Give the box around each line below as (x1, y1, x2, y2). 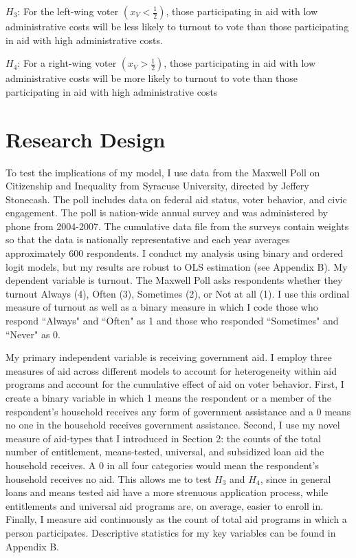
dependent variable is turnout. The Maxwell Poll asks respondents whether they (5, 273, 343, 287)
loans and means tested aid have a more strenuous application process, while (5, 485, 329, 499)
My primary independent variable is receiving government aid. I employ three (5, 350, 332, 364)
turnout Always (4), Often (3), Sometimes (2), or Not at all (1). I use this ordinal (5, 286, 350, 300)
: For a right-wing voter (17, 56, 117, 70)
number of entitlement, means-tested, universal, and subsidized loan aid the (5, 444, 324, 459)
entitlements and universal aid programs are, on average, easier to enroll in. (5, 498, 324, 513)
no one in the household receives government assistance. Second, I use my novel (5, 417, 340, 432)
